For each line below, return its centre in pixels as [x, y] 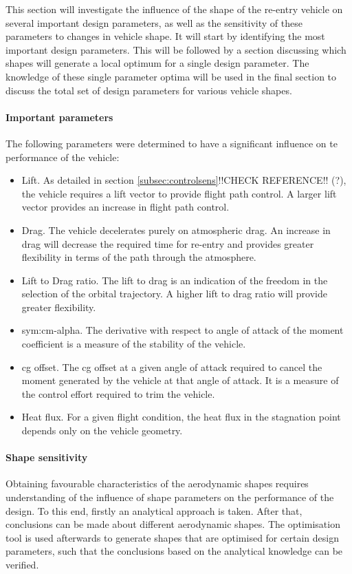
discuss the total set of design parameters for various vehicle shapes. [149, 90]
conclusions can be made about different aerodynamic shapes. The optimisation [173, 524]
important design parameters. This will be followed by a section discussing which [176, 49]
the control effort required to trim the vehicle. [118, 393]
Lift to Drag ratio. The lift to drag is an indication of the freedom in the [175, 280]
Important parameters [59, 117]
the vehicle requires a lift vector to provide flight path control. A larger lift [179, 193]
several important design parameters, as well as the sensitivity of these [154, 22]
